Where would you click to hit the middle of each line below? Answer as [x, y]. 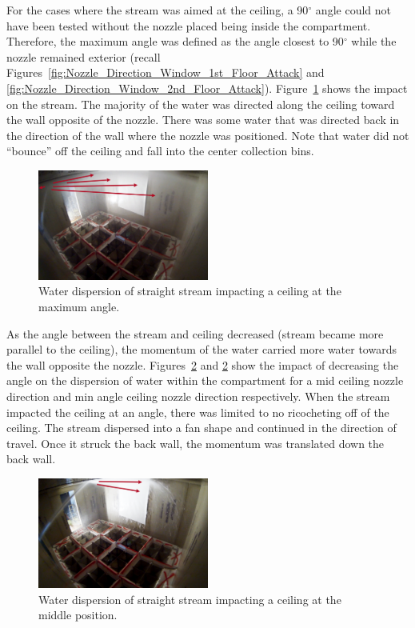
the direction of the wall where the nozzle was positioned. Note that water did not [208, 135]
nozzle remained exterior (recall [84, 56]
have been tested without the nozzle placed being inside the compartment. [189, 25]
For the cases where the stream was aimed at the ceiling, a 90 [158, 10]
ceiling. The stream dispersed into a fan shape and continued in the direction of [202, 428]
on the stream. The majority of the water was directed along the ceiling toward [201, 104]
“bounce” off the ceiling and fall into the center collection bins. [160, 151]
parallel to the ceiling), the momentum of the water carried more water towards [202, 349]
